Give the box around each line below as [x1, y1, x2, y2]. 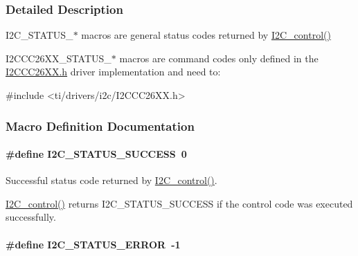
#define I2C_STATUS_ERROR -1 [6, 237, 181, 251]
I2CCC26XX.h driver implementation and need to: [6, 64, 221, 79]
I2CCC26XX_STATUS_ [6, 51, 111, 65]
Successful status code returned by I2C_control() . [6, 173, 217, 188]
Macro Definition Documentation [6, 117, 195, 134]
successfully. [6, 210, 56, 224]
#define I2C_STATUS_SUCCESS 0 [6, 147, 187, 161]
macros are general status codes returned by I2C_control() [81, 28, 331, 42]
